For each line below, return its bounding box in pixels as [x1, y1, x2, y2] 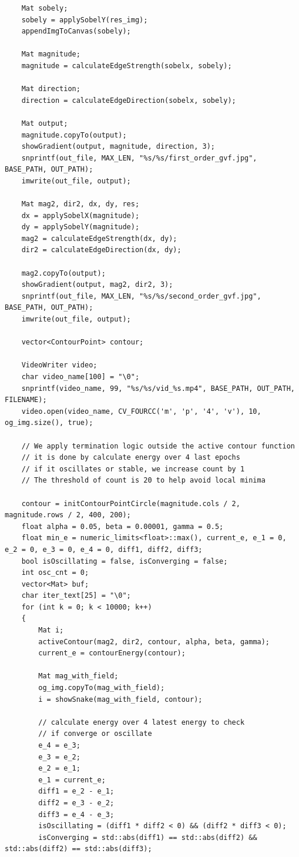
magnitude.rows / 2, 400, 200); [5, 511, 131, 520]
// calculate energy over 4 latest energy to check [38, 718, 245, 727]
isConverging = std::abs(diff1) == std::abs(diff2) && [38, 833, 257, 842]
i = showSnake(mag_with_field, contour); [38, 695, 203, 704]
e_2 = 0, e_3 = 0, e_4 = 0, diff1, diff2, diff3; [5, 545, 203, 554]
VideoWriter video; [21, 361, 98, 370]
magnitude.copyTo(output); [21, 130, 127, 139]
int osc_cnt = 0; [21, 568, 89, 577]
